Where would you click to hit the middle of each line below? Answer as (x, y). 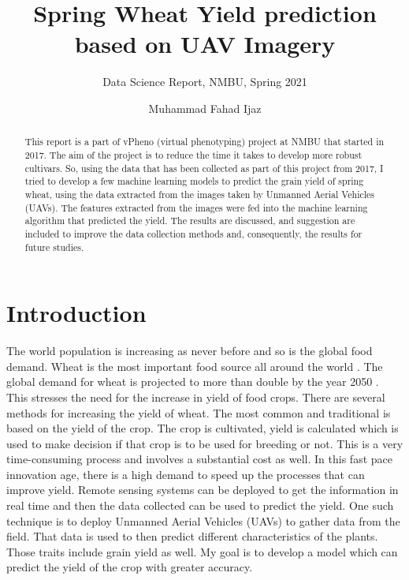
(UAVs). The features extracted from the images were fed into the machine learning (196, 207)
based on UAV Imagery (205, 44)
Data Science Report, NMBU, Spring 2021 (205, 82)
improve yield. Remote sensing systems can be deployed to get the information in (203, 490)
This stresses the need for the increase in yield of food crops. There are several (196, 397)
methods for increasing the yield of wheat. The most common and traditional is (199, 412)
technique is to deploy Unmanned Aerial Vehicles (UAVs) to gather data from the (203, 520)
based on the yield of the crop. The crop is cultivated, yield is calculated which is (203, 428)
